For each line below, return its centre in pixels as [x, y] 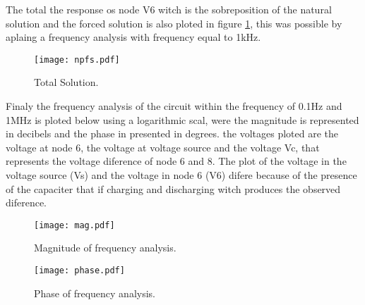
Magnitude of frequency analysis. [105, 248]
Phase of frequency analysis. [95, 293]
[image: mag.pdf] [74, 225]
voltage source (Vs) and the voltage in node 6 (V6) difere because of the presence [181, 175]
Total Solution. [66, 82]
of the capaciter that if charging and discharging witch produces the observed [173, 188]
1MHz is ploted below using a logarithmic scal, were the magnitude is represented [182, 119]
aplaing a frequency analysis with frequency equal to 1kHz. [133, 37]
